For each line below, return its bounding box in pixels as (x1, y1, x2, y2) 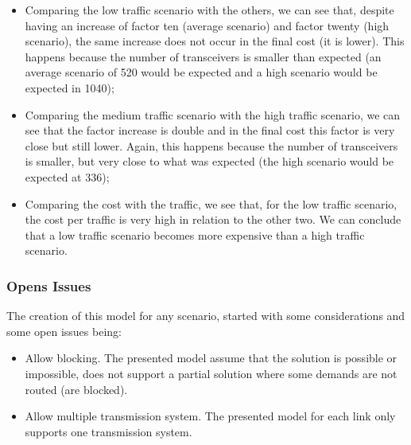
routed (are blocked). (25, 381, 128, 397)
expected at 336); (25, 168, 110, 185)
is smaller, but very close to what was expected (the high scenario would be (25, 153, 394, 170)
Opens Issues (6, 275, 91, 295)
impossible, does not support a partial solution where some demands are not (25, 365, 397, 381)
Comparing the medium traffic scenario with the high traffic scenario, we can (25, 106, 401, 123)
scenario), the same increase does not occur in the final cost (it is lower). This (25, 33, 405, 49)
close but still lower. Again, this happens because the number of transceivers (25, 137, 398, 154)
